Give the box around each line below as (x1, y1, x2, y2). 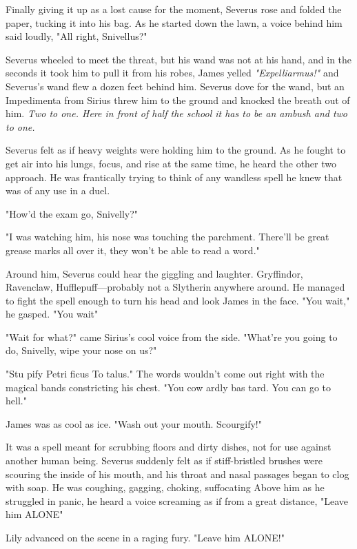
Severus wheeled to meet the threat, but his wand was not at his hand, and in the (6, 52, 352, 66)
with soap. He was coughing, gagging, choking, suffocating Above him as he (6, 480, 325, 495)
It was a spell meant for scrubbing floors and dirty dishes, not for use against (6, 439, 331, 454)
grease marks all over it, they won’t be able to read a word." (6, 242, 260, 257)
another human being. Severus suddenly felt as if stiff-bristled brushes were (6, 453, 323, 468)
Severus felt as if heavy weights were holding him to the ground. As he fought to (6, 143, 346, 157)
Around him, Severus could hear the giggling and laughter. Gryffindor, (6, 266, 303, 280)
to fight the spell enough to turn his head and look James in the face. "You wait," (6, 293, 350, 307)
